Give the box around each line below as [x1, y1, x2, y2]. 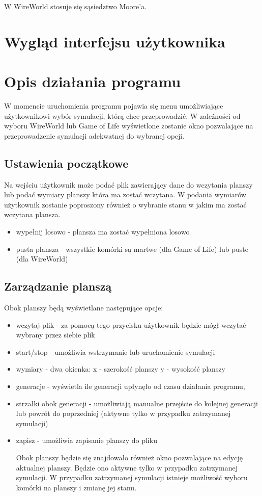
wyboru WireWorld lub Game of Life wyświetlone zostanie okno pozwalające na [4, 120, 253, 131]
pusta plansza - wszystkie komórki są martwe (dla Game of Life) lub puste [16, 243, 248, 254]
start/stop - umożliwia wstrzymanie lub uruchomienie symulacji [16, 346, 215, 357]
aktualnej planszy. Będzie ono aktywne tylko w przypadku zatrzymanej [16, 462, 238, 473]
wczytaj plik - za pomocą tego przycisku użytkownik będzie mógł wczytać [16, 319, 246, 330]
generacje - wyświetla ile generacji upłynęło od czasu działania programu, [16, 381, 245, 391]
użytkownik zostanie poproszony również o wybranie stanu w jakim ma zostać [4, 199, 247, 210]
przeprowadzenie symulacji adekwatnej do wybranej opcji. [4, 130, 185, 141]
